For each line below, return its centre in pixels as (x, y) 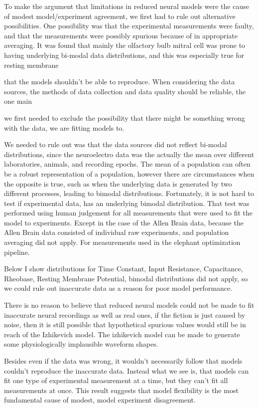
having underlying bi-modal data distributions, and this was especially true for (124, 55)
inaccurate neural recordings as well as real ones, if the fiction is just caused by (125, 314)
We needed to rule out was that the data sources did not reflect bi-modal (116, 144)
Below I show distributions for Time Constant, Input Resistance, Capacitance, (124, 269)
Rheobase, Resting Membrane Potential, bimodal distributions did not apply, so (126, 278)
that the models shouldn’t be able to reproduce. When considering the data (120, 82)
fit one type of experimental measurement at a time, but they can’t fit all (116, 380)
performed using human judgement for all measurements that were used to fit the (129, 213)
